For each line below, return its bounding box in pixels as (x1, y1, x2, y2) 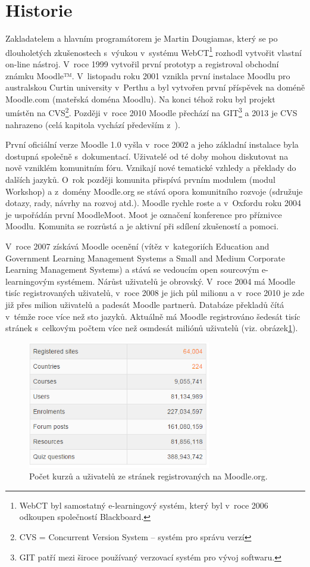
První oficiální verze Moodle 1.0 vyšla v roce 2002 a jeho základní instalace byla (5, 138, 299, 151)
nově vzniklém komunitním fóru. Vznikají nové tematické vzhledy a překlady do (5, 161, 296, 174)
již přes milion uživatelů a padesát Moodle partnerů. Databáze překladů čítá (5, 298, 284, 310)
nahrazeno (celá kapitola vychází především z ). (5, 118, 180, 130)
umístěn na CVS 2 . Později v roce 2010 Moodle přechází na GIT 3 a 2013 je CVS (5, 105, 298, 119)
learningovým (5, 275, 55, 287)
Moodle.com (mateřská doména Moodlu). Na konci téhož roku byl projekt (5, 92, 275, 105)
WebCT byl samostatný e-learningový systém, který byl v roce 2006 (19, 499, 268, 511)
